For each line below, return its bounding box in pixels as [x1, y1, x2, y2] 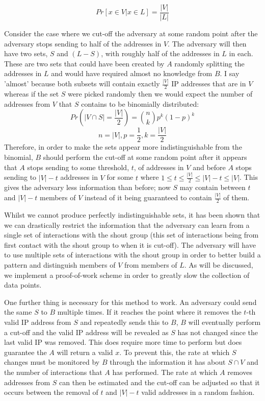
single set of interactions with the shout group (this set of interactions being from [4, 229, 259, 240]
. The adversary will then [168, 38, 247, 49]
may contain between [179, 182, 246, 193]
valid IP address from [4, 317, 71, 327]
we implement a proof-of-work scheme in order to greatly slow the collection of [4, 269, 250, 280]
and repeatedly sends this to [80, 317, 169, 327]
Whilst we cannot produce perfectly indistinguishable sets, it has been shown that [4, 209, 260, 220]
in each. [229, 48, 253, 59]
